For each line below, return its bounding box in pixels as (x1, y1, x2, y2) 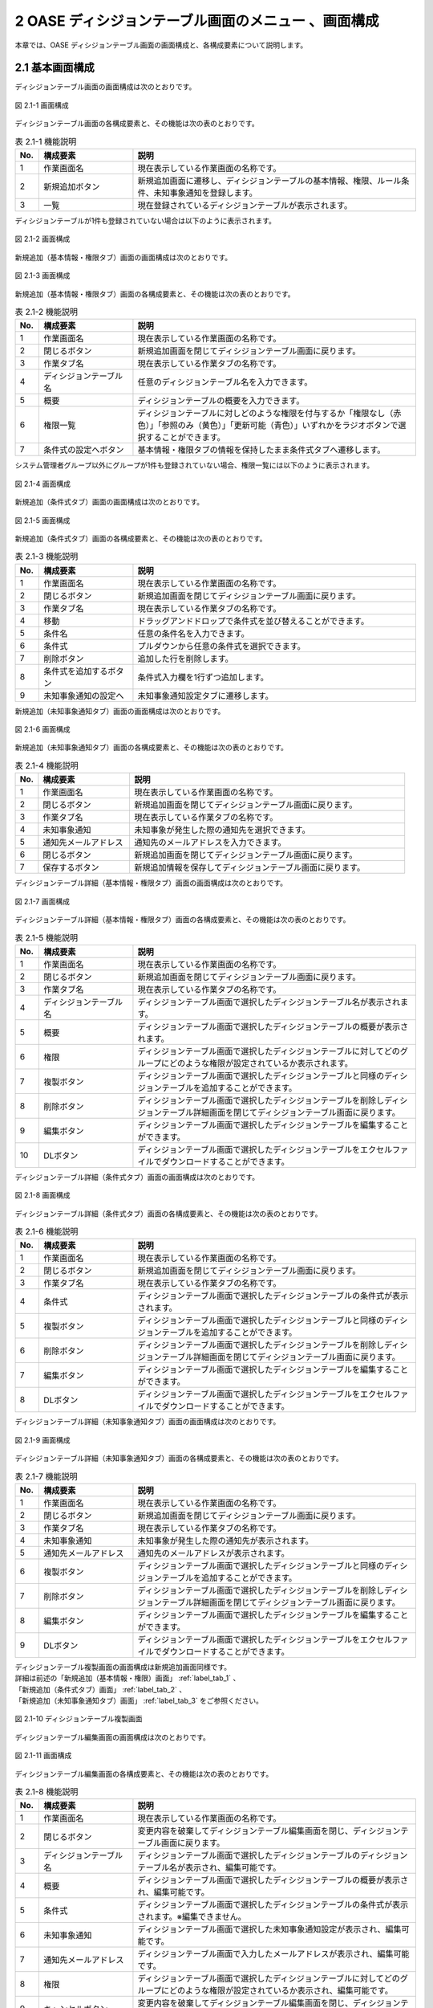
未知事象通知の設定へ (42, 690, 124, 701)
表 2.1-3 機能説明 (14, 551, 79, 562)
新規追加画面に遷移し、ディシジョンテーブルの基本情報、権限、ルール (137, 175, 402, 186)
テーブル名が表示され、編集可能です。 (137, 1862, 281, 1873)
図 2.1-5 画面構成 (14, 515, 71, 525)
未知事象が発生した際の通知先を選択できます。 (134, 824, 310, 835)
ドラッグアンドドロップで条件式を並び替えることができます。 (137, 615, 369, 626)
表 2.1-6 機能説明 (14, 1226, 79, 1237)
